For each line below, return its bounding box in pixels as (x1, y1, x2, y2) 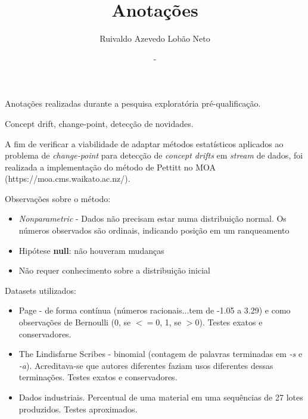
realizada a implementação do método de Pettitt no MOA (5, 160, 216, 173)
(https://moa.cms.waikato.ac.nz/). (5, 172, 130, 185)
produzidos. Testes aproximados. (18, 402, 138, 415)
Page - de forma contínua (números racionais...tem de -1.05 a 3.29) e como (18, 304, 291, 316)
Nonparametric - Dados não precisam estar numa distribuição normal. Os (18, 212, 287, 225)
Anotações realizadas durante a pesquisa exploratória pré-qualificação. (5, 97, 261, 110)
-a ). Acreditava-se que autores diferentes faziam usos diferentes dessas (18, 359, 273, 371)
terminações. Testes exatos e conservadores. (18, 371, 178, 383)
